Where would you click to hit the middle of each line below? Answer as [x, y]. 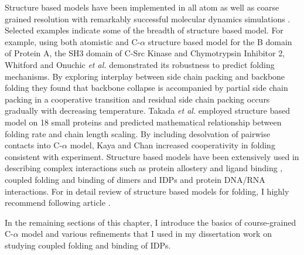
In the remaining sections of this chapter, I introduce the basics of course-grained [151, 222]
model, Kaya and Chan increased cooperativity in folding [173, 145]
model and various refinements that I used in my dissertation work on [146, 234]
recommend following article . [58, 203]
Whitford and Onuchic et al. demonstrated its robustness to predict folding [140, 64]
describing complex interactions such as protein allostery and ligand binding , [144, 168]
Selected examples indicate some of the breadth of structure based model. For [144, 30]
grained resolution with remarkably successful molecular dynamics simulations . [148, 18]
